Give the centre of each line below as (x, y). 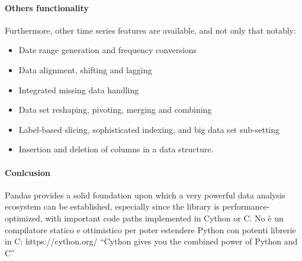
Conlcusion (28, 172)
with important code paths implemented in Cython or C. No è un (164, 218)
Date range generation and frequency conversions (108, 50)
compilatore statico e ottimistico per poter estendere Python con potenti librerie (150, 229)
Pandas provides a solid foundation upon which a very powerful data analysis (145, 195)
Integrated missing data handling (79, 89)
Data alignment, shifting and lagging (85, 69)
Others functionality (47, 7)
